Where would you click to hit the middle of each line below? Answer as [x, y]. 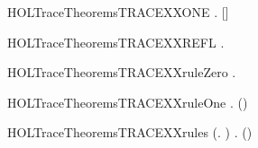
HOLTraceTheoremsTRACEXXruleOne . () [128, 102]
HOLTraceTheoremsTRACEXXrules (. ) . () [130, 132]
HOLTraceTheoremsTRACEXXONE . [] [118, 12]
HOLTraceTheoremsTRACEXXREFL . [116, 42]
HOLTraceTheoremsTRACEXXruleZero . [122, 72]
